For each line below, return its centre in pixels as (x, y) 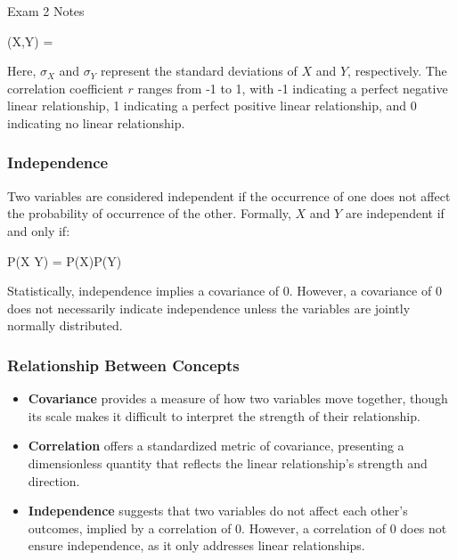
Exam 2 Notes (46, 11)
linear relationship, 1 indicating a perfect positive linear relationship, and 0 (212, 106)
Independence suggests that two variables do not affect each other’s (218, 511)
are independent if (395, 213)
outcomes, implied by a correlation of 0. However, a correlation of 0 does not (237, 528)
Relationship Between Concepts (123, 365)
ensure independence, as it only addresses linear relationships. (196, 545)
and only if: (39, 230)
